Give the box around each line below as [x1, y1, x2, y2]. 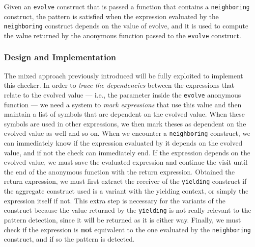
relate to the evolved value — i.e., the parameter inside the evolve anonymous [4, 89, 241, 99]
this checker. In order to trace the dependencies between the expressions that [4, 80, 235, 90]
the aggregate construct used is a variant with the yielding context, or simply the [4, 186, 249, 196]
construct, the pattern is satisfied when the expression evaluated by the [4, 11, 219, 21]
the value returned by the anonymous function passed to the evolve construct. [4, 30, 241, 40]
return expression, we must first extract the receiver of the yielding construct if [4, 176, 247, 186]
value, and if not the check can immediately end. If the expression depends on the [4, 147, 251, 157]
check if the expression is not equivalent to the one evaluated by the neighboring [4, 224, 251, 234]
